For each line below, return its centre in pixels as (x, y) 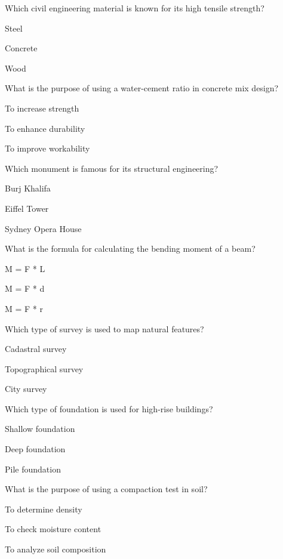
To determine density (44, 509)
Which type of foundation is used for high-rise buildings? (109, 408)
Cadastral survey (36, 349)
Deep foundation (35, 449)
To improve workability (47, 148)
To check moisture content (53, 529)
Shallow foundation (40, 429)
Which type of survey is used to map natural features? (104, 328)
